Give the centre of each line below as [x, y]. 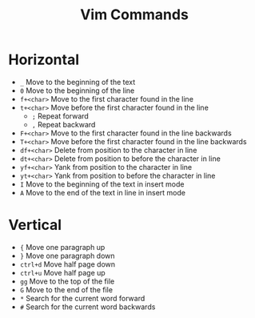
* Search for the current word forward [82, 298]
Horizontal [44, 60]
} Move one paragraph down [67, 256]
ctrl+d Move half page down [68, 264]
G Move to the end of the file [66, 289]
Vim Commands [134, 15]
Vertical [35, 225]
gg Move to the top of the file [67, 281]
